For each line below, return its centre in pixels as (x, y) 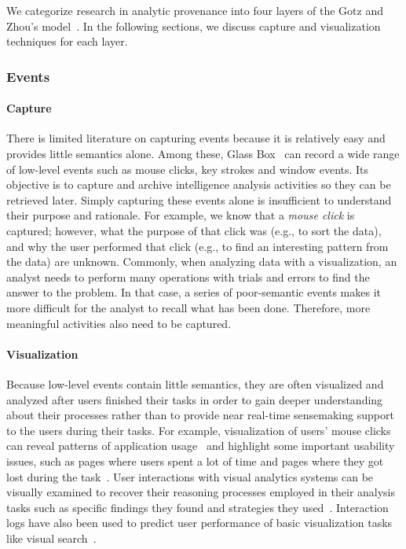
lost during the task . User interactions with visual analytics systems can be (190, 476)
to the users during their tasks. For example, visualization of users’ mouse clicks (199, 430)
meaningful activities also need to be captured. (119, 323)
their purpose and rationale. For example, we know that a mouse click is (181, 215)
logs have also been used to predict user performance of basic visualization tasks (199, 523)
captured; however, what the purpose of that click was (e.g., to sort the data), (194, 230)
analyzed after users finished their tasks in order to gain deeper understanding (195, 399)
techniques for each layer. (67, 41)
